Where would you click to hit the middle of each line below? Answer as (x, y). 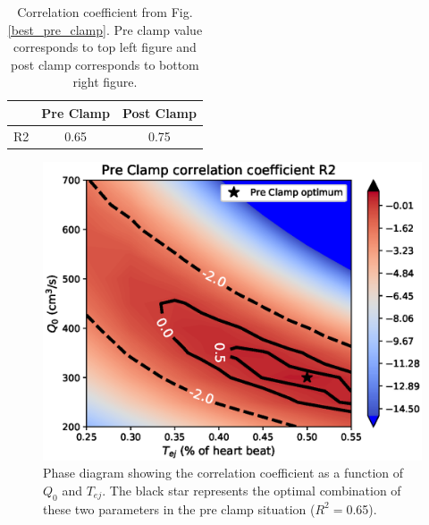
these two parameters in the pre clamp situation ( (179, 508)
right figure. (105, 82)
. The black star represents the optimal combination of (252, 490)
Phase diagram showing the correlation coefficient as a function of (223, 473)
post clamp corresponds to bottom (105, 64)
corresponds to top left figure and (105, 47)
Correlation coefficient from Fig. (105, 12)
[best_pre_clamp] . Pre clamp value (105, 29)
